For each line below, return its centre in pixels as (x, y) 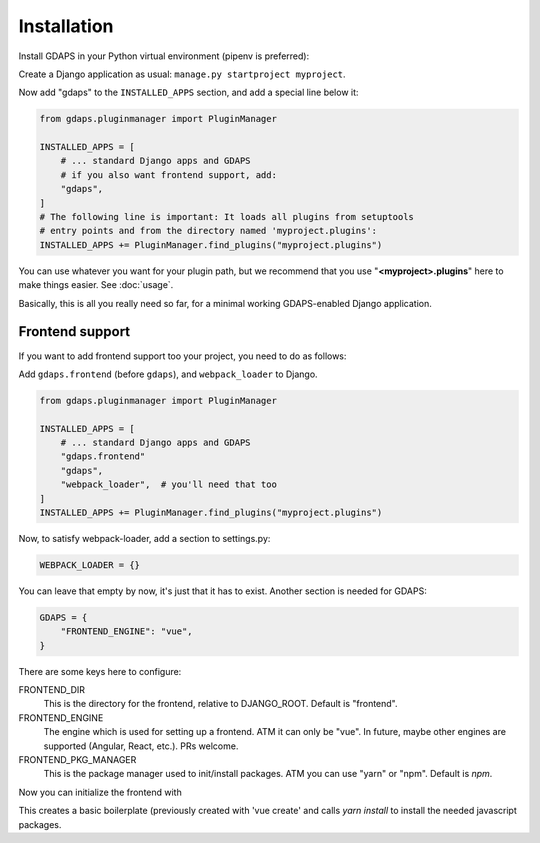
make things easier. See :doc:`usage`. (96, 285)
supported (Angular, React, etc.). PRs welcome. (141, 746)
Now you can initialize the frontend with (100, 792)
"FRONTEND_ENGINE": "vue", (127, 631)
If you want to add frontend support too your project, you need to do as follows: (182, 356)
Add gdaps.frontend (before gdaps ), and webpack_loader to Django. (168, 374)
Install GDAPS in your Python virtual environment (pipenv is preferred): (164, 56)
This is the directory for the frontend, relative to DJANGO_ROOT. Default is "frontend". (221, 704)
